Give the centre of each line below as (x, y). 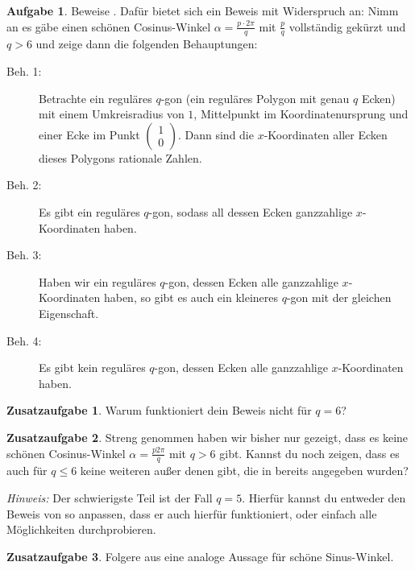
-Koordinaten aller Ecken (326, 134)
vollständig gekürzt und (347, 26)
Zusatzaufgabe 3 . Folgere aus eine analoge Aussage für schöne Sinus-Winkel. (200, 556)
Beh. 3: (24, 255)
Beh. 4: (24, 340)
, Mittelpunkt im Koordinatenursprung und (301, 114)
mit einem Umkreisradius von (112, 114)
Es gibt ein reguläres (89, 211)
